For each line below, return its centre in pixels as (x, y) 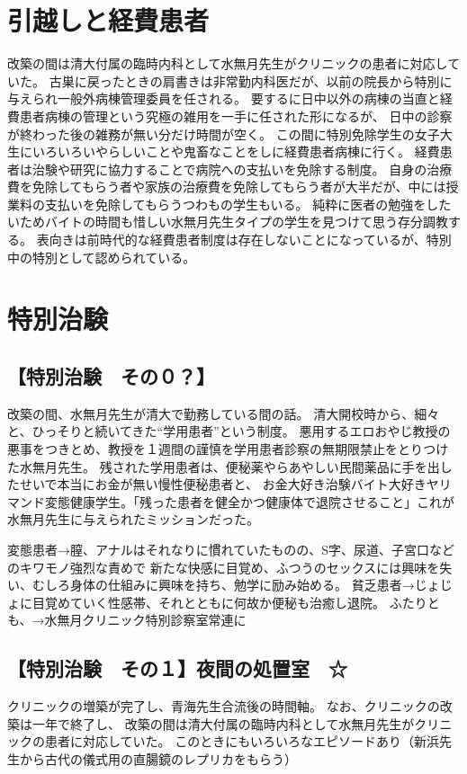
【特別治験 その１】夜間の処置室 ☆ (177, 668)
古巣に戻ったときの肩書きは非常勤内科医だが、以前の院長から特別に (251, 80)
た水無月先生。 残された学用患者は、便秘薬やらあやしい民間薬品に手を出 (224, 466)
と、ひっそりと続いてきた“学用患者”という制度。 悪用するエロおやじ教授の (229, 431)
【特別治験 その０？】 (111, 376)
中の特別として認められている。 (102, 257)
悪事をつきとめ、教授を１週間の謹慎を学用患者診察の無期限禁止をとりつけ (228, 449)
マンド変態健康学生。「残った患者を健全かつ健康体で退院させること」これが (231, 501)
